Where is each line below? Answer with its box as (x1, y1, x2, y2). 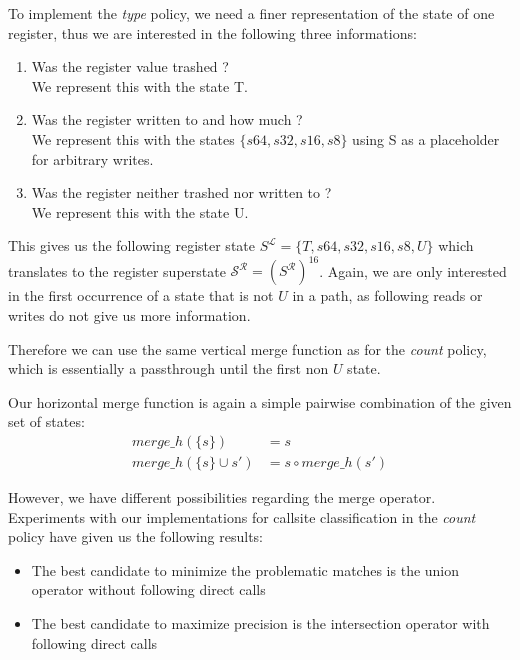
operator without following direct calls (31, 579, 266, 600)
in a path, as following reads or (292, 285, 483, 306)
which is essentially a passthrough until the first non (8, 358, 329, 379)
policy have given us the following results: (8, 526, 263, 547)
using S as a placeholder (352, 128, 500, 149)
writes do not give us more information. (8, 305, 251, 326)
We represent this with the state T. (31, 75, 248, 96)
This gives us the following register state (8, 235, 255, 256)
